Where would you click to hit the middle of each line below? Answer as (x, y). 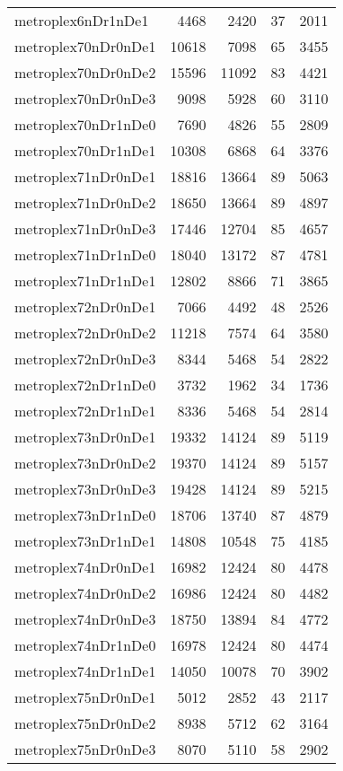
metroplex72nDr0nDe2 (85, 333)
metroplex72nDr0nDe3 (85, 359)
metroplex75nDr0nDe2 (85, 723)
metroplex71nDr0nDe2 (85, 202)
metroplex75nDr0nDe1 (85, 697)
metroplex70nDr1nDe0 (85, 124)
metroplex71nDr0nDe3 (85, 228)
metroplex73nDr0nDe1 (85, 437)
